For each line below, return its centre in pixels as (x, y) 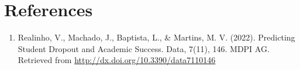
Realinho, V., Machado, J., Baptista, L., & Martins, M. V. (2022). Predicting (156, 37)
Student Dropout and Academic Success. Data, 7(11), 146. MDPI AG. (144, 48)
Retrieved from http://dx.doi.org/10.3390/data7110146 (117, 60)
